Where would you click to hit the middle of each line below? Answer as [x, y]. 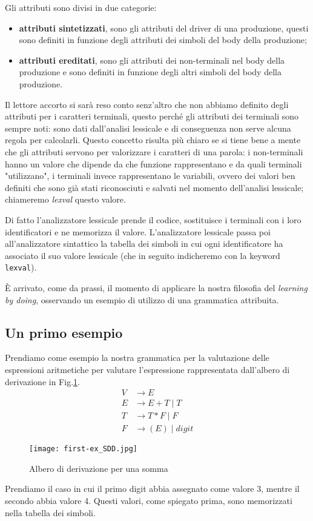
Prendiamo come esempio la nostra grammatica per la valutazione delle [137, 358]
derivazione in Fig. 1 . [42, 381]
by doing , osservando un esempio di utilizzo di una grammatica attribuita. [142, 299]
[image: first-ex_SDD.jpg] [83, 449]
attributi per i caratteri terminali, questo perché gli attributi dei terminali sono [152, 116]
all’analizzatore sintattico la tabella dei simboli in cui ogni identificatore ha [144, 244]
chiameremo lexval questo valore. [65, 199]
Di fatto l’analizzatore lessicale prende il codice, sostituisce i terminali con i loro [153, 219]
